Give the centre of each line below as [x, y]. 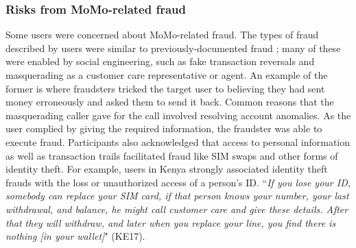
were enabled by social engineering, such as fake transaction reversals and [160, 61]
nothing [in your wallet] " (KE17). [75, 236]
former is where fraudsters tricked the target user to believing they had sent [165, 88]
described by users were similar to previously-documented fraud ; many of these [173, 48]
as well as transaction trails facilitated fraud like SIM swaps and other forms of [172, 155]
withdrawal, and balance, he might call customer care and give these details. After [177, 209]
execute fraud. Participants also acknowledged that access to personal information [178, 141]
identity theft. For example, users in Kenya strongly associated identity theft [167, 169]
